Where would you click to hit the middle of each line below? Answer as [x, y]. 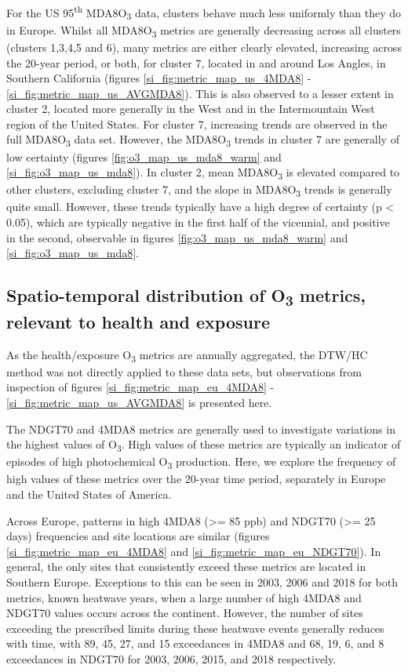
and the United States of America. [89, 494]
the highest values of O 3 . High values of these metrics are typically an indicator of [204, 445]
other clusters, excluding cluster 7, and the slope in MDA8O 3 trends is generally [199, 191]
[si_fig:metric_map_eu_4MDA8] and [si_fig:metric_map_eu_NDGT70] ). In [194, 551]
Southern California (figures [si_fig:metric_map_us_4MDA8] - [159, 78]
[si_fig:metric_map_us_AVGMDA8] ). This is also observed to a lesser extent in [200, 93]
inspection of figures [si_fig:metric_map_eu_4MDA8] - [140, 387]
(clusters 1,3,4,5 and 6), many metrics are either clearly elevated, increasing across [204, 47]
